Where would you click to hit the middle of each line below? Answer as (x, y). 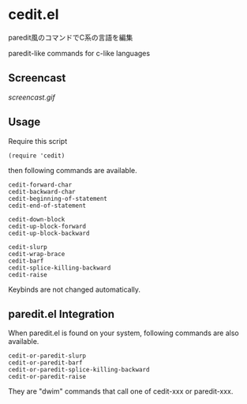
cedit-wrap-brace (37, 254)
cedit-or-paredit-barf (45, 363)
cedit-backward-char (42, 191)
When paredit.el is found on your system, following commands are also (123, 333)
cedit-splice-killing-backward (60, 268)
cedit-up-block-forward (47, 226)
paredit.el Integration (62, 314)
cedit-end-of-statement (47, 206)
